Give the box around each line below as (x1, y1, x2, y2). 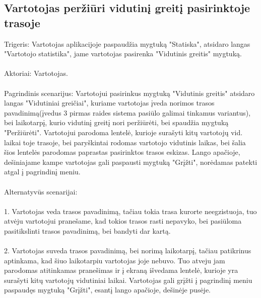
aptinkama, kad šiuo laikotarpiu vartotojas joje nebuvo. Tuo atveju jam (4, 255, 225, 265)
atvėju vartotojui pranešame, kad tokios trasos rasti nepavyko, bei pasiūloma (4, 216, 242, 226)
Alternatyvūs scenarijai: (4, 186, 78, 196)
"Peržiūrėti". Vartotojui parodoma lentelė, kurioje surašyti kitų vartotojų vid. (4, 127, 243, 137)
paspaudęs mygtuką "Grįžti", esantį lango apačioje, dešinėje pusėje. (4, 284, 211, 295)
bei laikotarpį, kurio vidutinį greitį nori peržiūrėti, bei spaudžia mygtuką (4, 117, 229, 128)
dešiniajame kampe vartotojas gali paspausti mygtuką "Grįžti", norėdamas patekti (4, 156, 257, 167)
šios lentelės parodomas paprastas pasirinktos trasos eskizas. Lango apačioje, (4, 147, 240, 157)
